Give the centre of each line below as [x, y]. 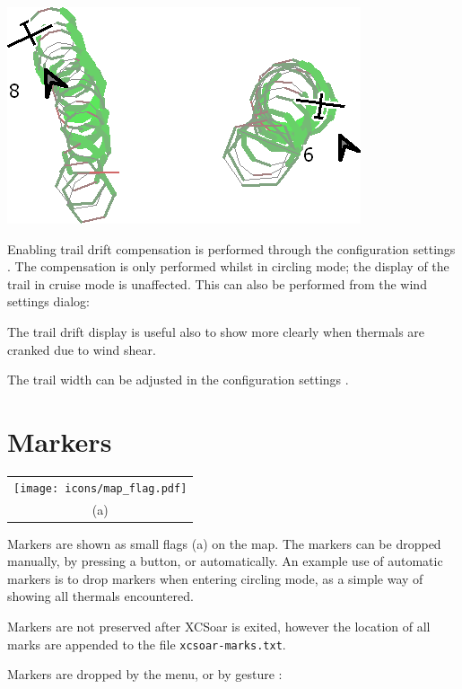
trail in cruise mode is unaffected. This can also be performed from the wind [217, 283]
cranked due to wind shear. [82, 349]
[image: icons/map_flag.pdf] [100, 488]
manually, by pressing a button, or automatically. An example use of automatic [225, 561]
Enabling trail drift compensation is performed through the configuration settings [231, 248]
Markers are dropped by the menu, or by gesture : [145, 674]
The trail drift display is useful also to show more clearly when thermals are [216, 331]
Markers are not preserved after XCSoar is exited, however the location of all [219, 626]
